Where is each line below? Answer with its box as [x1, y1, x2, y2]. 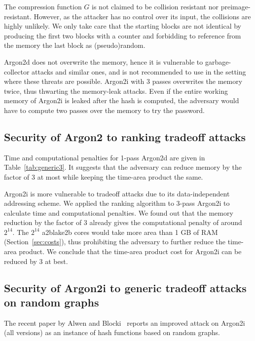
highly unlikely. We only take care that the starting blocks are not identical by [4, 21, 241, 31]
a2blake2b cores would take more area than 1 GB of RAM [42, 227, 218, 237]
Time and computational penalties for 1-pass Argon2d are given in [4, 152, 205, 162]
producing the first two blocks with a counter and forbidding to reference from [4, 30, 241, 40]
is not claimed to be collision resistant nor [92, 1, 219, 11]
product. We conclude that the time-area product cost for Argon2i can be [19, 246, 242, 257]
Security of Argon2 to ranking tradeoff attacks [4, 129, 246, 144]
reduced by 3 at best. [4, 256, 68, 266]
